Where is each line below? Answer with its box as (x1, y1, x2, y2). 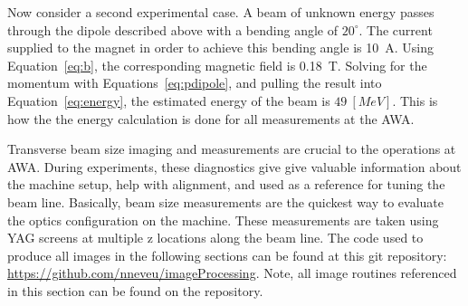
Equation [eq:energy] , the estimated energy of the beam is (7, 91, 330, 110)
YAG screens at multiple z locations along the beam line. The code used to (7, 228, 424, 247)
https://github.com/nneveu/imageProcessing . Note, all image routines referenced (7, 263, 457, 282)
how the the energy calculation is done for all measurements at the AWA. (7, 109, 415, 128)
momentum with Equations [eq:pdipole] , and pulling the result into (7, 73, 382, 92)
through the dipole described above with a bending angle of (7, 20, 338, 39)
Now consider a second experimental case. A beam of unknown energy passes (7, 3, 435, 21)
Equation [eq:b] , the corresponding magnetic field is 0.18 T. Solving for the (7, 55, 427, 74)
